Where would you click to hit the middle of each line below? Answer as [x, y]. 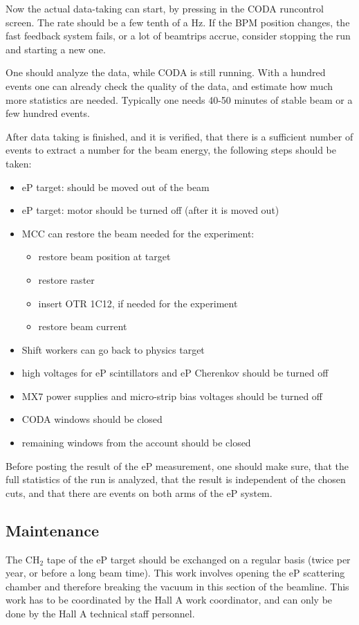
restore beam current [83, 326]
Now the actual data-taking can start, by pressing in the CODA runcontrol [165, 8]
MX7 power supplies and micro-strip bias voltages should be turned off [172, 396]
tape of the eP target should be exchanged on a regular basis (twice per [199, 559]
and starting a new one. [56, 49]
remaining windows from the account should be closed [136, 443]
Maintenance [52, 530]
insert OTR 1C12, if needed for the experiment [138, 303]
